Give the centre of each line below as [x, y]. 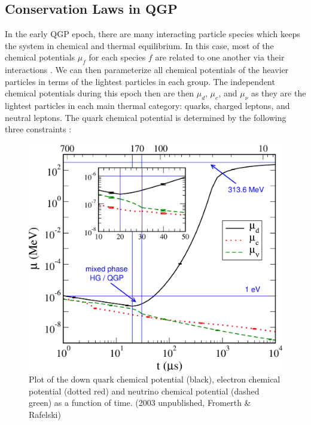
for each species [117, 57]
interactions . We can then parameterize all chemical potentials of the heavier [147, 70]
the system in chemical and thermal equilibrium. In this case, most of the [139, 45]
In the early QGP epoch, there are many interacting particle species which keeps [153, 34]
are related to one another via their [220, 57]
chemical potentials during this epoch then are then [100, 93]
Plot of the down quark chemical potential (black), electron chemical [155, 379]
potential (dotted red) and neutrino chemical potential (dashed [144, 391]
